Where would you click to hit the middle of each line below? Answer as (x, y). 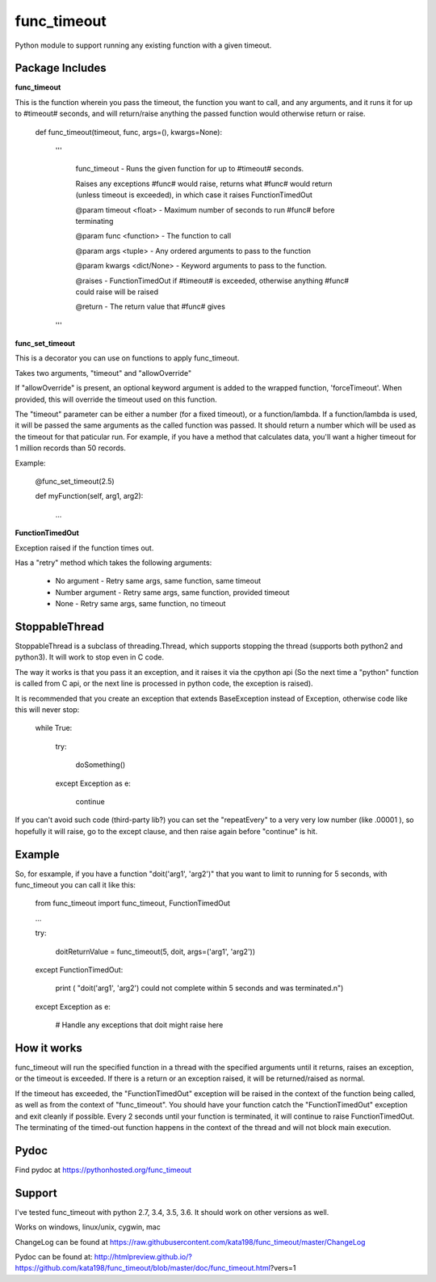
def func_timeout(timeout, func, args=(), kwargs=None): (129, 132)
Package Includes (61, 68)
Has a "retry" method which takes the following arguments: (113, 563)
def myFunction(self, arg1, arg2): (89, 496)
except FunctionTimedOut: (79, 969)
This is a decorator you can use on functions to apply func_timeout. (127, 358)
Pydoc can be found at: (54, 1256)
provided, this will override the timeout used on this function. (116, 399)
